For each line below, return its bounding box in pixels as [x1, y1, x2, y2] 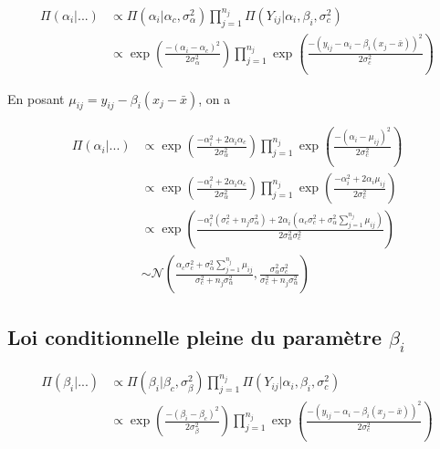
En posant [7, 89, 65, 108]
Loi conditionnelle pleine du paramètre [7, 322, 382, 350]
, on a [198, 89, 231, 108]
